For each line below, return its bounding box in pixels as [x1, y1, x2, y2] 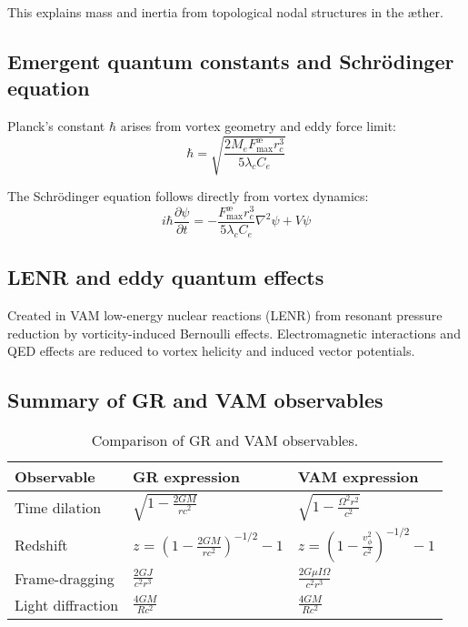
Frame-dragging [15, 567, 115, 589]
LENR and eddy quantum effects [7, 263, 324, 291]
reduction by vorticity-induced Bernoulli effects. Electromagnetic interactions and [7, 323, 461, 342]
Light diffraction [15, 593, 119, 615]
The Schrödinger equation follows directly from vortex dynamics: [7, 187, 369, 206]
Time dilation [15, 496, 102, 518]
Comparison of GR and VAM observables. [91, 430, 359, 451]
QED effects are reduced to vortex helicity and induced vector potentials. [7, 341, 415, 360]
